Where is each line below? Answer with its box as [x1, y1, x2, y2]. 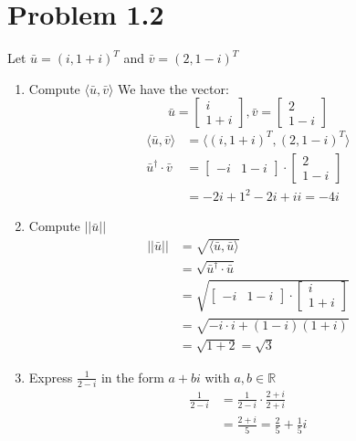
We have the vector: [118, 79, 229, 98]
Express [28, 367, 73, 386]
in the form [100, 367, 164, 386]
